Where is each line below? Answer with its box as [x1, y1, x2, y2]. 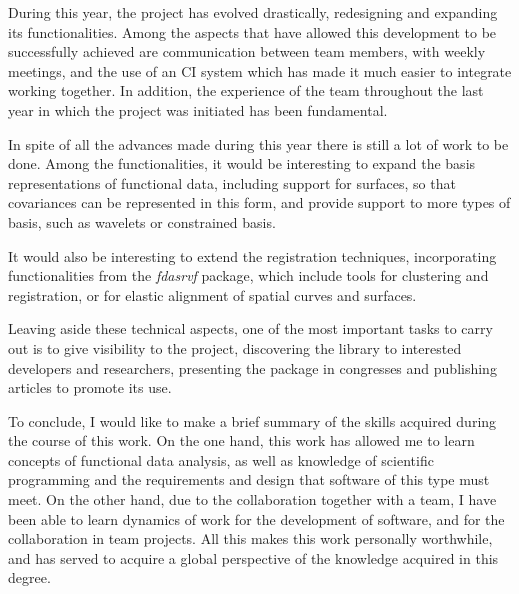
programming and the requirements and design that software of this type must [8, 469, 490, 490]
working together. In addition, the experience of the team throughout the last [8, 80, 484, 101]
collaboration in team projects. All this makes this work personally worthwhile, [8, 528, 493, 549]
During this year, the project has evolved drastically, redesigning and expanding [8, 2, 498, 22]
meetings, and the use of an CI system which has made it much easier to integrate [8, 60, 512, 81]
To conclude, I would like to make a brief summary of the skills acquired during [8, 410, 497, 431]
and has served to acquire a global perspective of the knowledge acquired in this [8, 547, 499, 568]
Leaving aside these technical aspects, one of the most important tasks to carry [8, 318, 493, 339]
